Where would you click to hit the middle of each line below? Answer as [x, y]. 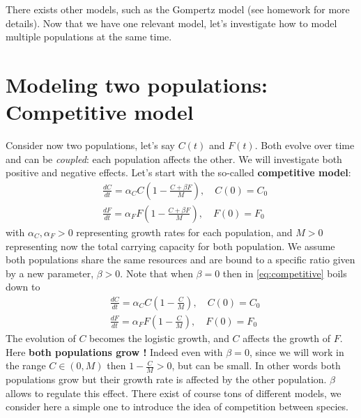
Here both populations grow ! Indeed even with [114, 351]
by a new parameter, [50, 273]
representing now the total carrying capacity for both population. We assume [170, 246]
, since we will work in [297, 351]
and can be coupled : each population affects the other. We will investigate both [174, 158]
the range [26, 365]
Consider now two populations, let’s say [91, 145]
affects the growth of [286, 338]
